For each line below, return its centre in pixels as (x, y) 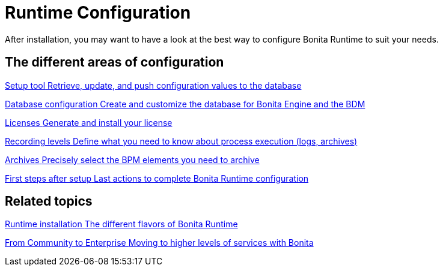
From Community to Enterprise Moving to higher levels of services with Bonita (159, 243)
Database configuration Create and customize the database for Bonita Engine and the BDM (185, 104)
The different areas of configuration (115, 62)
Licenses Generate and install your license (89, 122)
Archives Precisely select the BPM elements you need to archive (132, 159)
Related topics (49, 201)
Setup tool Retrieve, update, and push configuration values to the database (153, 85)
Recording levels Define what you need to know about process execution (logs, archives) (181, 141)
